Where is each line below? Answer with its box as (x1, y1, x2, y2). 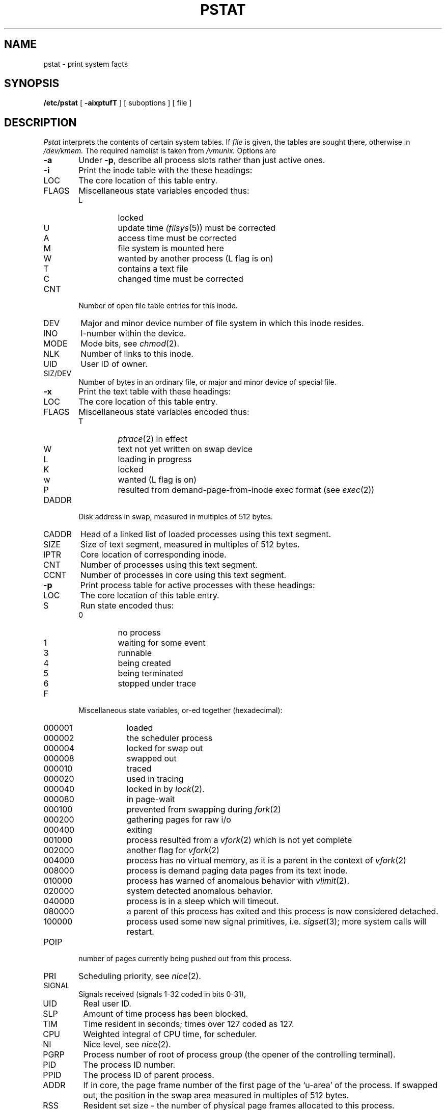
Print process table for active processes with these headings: (80, 580, 315, 591)
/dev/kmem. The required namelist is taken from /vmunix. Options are (43, 146, 276, 155)
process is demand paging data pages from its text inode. (126, 865, 348, 876)
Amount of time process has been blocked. (83, 1009, 248, 1019)
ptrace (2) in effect (118, 434, 188, 444)
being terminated (118, 668, 183, 679)
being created (118, 658, 171, 669)
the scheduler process (126, 733, 213, 744)
